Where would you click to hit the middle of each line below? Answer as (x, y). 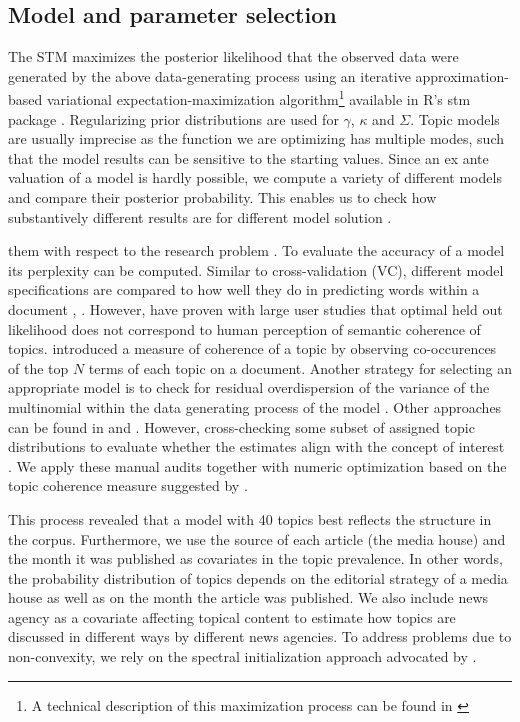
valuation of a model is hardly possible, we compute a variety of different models (255, 177)
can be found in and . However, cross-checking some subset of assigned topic (241, 426)
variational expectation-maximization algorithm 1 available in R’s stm (258, 98)
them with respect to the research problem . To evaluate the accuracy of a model (256, 250)
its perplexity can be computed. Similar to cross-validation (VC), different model (256, 269)
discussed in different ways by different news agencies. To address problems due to (260, 636)
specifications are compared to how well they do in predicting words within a (244, 289)
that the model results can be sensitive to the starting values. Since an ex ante (248, 157)
